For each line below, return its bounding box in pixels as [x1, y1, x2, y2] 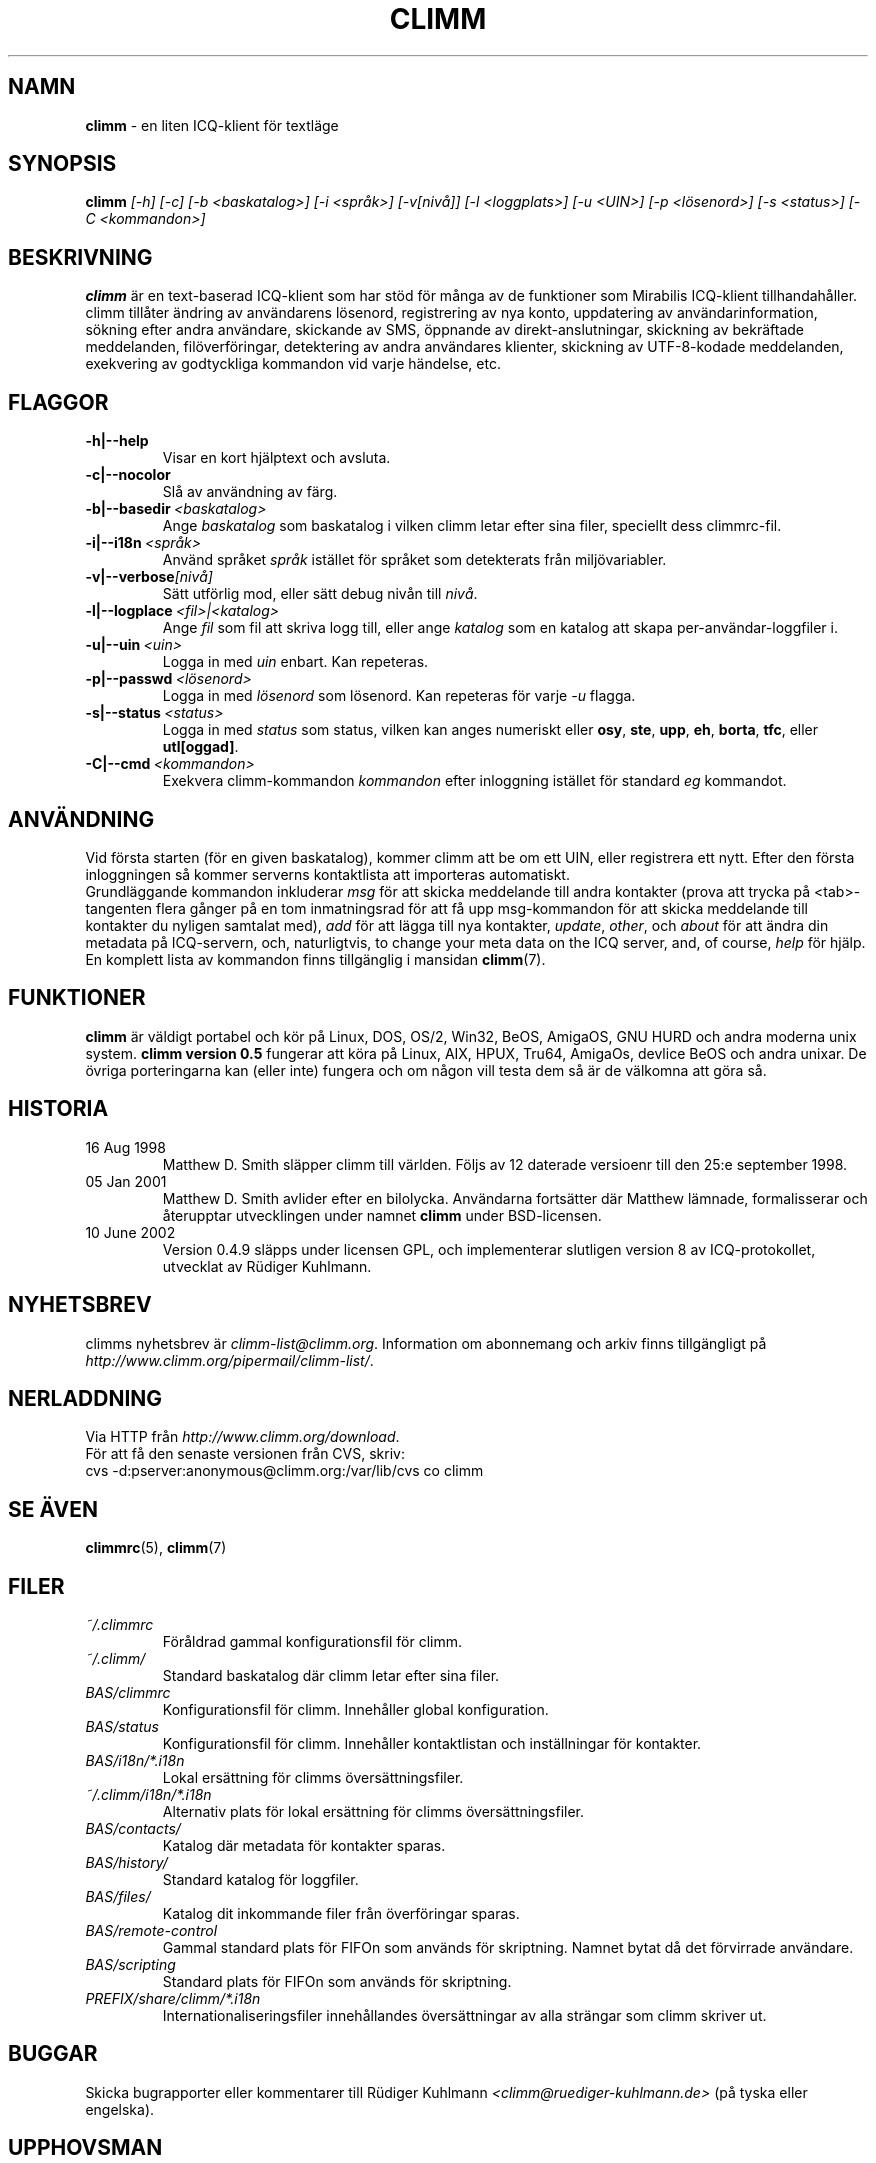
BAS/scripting [85, 1956, 176, 1974]
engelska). [85, 2100, 155, 2118]
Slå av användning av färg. [162, 483, 338, 501]
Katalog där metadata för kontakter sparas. [162, 1837, 446, 1855]
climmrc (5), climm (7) [85, 1539, 227, 1557]
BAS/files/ [85, 1888, 151, 1906]
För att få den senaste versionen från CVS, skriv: [85, 1445, 405, 1463]
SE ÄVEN [8, 1496, 98, 1522]
